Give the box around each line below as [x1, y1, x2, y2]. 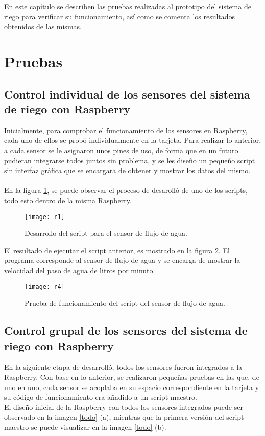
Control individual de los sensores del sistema [4, 86, 250, 102]
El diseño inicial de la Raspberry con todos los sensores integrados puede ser [4, 401, 243, 412]
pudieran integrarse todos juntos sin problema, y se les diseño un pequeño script [4, 155, 255, 165]
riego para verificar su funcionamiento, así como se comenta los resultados [4, 11, 235, 21]
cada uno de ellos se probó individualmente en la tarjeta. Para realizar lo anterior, [4, 135, 261, 146]
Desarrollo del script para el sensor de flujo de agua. [25, 228, 187, 238]
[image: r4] [25, 283, 65, 290]
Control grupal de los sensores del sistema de [4, 323, 248, 338]
